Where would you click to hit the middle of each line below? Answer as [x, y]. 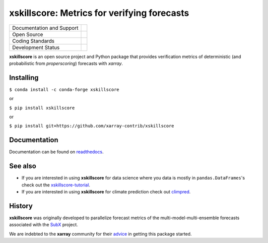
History [21, 206]
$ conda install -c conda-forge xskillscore [64, 90]
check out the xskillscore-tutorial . [56, 185]
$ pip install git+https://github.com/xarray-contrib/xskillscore [92, 126]
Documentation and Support [45, 28]
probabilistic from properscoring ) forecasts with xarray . [66, 63]
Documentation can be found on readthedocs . [56, 152]
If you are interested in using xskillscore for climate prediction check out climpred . [106, 192]
